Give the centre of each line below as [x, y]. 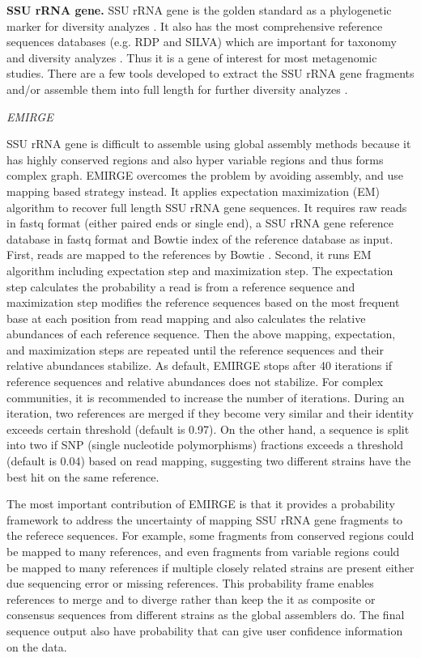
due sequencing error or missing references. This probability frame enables [190, 583]
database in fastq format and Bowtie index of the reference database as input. [200, 238]
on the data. [37, 646]
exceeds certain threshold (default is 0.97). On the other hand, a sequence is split [208, 429]
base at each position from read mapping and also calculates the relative [186, 318]
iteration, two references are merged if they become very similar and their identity [210, 413]
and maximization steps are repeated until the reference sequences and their [195, 349]
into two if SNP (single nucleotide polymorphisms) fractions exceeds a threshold [205, 445]
